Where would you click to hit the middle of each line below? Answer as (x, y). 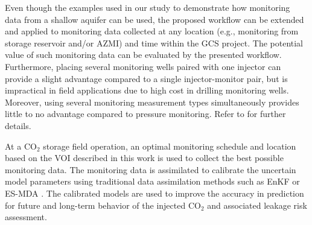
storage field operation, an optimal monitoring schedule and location (170, 146)
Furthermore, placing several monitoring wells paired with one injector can (143, 66)
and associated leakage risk (257, 205)
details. (18, 125)
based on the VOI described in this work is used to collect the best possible (144, 158)
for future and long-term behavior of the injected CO (103, 205)
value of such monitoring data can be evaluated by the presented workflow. (143, 55)
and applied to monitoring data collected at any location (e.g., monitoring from (152, 31)
